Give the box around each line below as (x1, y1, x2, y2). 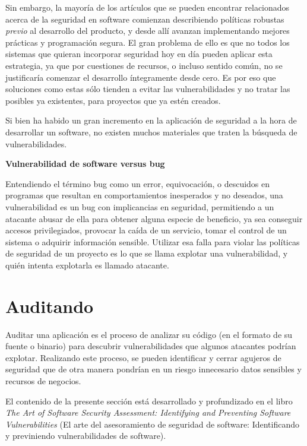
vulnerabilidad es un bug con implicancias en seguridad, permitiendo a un (5, 200, 274, 213)
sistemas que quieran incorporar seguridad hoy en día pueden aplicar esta (5, 48, 273, 60)
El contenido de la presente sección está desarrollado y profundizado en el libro (5, 394, 293, 407)
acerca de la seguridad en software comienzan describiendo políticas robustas (5, 12, 284, 25)
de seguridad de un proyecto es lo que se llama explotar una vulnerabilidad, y (5, 247, 288, 260)
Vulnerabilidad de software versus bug (5, 157, 165, 170)
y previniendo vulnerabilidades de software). (5, 429, 166, 442)
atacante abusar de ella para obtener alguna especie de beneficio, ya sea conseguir (5, 212, 303, 224)
